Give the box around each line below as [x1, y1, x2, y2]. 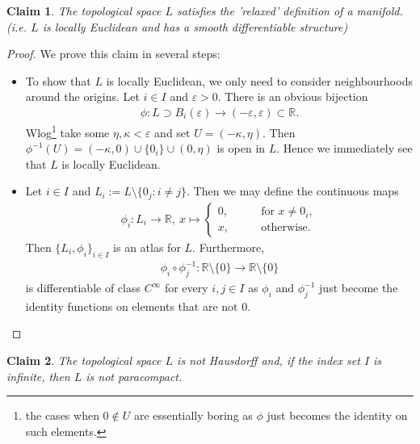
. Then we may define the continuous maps [187, 182, 399, 199]
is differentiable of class [25, 279, 141, 296]
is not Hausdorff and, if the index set [177, 352, 360, 369]
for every [164, 279, 208, 296]
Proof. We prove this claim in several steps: [6, 45, 220, 62]
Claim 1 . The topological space [6, 2, 162, 19]
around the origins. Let [25, 88, 140, 105]
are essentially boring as [133, 407, 253, 424]
